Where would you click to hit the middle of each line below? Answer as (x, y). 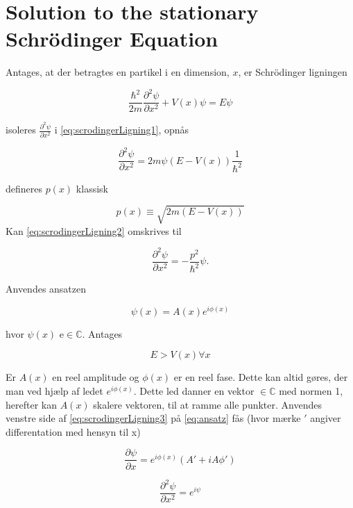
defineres (24, 188)
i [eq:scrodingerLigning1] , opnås (122, 130)
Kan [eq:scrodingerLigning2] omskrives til (94, 230)
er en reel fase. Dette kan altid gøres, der (261, 377)
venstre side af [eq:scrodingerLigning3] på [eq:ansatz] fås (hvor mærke (153, 418)
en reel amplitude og (96, 377)
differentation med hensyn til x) (73, 431)
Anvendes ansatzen (46, 289)
